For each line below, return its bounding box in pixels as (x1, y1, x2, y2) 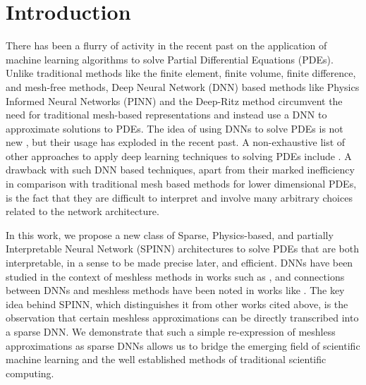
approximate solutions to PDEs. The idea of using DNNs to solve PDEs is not (6, 121, 343, 135)
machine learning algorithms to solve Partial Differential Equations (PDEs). (6, 51, 334, 66)
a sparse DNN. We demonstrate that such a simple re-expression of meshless (6, 324, 336, 338)
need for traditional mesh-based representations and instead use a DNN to (6, 107, 327, 122)
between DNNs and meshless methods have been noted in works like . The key (6, 283, 345, 298)
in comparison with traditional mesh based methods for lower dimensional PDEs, (6, 176, 357, 191)
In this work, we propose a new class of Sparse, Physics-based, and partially (6, 227, 334, 242)
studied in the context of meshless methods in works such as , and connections (6, 269, 345, 283)
